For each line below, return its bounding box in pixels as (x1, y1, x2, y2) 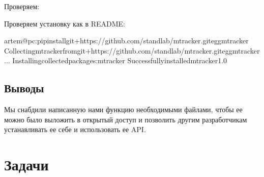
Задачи (4, 154, 49, 175)
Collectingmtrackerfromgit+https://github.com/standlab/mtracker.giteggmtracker (4, 45, 260, 56)
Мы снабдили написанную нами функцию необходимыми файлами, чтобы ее (4, 104, 243, 115)
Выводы (4, 80, 44, 96)
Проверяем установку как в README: (4, 18, 125, 29)
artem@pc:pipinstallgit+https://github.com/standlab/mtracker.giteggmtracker (4, 35, 249, 46)
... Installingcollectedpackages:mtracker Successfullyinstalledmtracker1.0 (4, 55, 227, 66)
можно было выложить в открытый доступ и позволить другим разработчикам (4, 114, 247, 124)
